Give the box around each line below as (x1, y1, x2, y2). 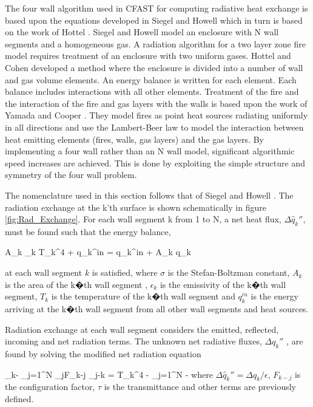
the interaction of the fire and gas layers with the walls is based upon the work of (5, 97, 308, 109)
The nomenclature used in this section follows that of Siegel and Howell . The (5, 188, 294, 201)
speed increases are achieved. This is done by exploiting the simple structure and (5, 156, 305, 169)
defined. (5, 392, 34, 405)
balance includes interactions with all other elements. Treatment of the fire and (5, 85, 299, 98)
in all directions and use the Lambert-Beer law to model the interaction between (5, 120, 304, 133)
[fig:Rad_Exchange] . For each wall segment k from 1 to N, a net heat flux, (5, 213, 281, 225)
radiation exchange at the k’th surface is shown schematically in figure (5, 200, 266, 213)
